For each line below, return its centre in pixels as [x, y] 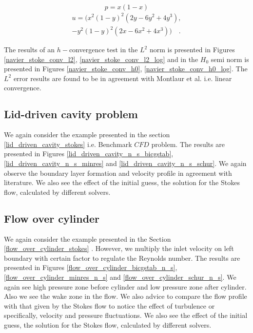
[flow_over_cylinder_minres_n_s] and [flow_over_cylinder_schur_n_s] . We [120, 277]
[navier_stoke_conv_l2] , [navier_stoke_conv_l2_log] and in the [101, 59]
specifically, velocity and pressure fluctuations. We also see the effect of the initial [126, 315]
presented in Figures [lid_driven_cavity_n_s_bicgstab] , [89, 154]
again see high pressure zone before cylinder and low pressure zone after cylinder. [125, 286]
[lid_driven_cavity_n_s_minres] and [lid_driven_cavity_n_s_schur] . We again [125, 163]
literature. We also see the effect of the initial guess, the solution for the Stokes [122, 182]
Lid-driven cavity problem [71, 114]
